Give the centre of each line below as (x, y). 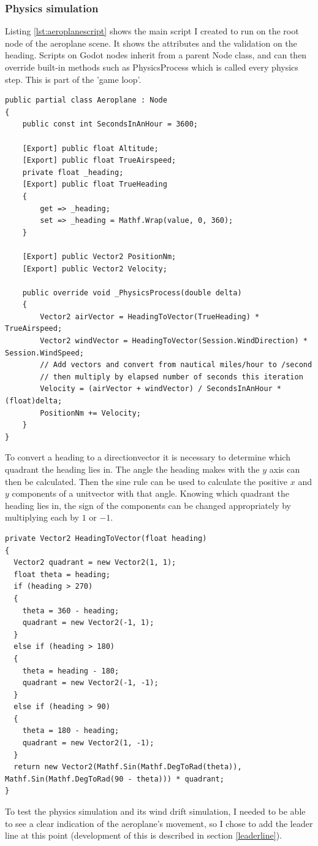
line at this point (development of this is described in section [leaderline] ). (143, 835)
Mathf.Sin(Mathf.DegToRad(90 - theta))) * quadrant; (115, 779)
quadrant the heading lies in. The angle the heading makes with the (132, 469)
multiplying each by (42, 517)
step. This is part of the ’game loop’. (73, 79)
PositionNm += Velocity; (90, 413)
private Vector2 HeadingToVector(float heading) (106, 538)
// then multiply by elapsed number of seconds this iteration (172, 377)
